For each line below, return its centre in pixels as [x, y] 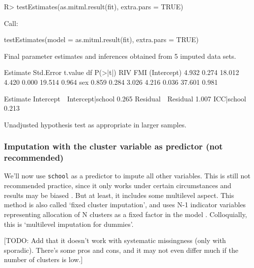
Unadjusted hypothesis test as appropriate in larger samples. [95, 124]
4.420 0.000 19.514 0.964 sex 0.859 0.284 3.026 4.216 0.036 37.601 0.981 [111, 82]
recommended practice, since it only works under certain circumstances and [118, 185]
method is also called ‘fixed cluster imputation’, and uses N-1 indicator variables [125, 205]
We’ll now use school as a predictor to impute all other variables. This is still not [127, 176]
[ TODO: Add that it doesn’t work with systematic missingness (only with [115, 240]
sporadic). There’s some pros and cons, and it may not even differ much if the [121, 250]
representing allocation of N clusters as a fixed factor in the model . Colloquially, [126, 214]
